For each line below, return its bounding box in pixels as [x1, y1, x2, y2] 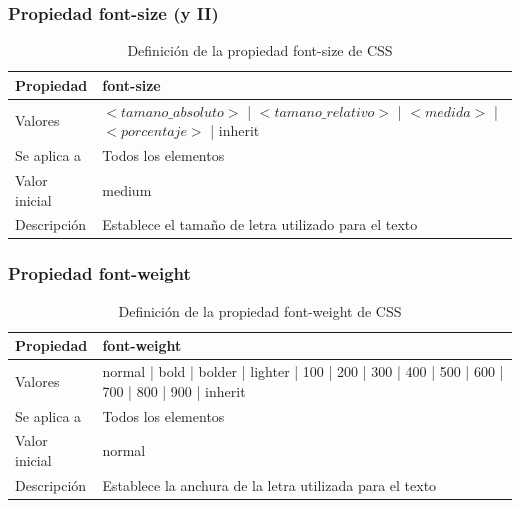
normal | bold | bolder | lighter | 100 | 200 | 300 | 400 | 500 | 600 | [102, 361, 504, 382]
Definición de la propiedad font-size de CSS [127, 40, 393, 61]
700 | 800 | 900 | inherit [102, 380, 246, 401]
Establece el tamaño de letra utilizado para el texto [102, 214, 418, 235]
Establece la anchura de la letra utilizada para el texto [102, 474, 437, 495]
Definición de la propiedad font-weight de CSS [118, 300, 402, 321]
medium [102, 179, 152, 200]
